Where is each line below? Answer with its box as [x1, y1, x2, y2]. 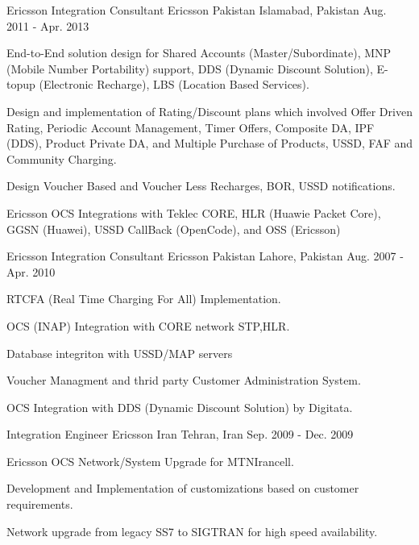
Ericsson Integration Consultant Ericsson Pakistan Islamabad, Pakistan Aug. [6, 2, 387, 18]
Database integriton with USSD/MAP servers [6, 344, 233, 361]
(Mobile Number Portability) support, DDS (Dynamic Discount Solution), [6, 60, 373, 77]
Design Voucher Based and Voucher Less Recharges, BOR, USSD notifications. [6, 177, 396, 194]
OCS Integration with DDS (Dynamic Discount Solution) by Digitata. [6, 398, 353, 415]
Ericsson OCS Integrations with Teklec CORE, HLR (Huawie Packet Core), [6, 204, 381, 221]
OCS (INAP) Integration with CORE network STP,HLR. [6, 317, 290, 334]
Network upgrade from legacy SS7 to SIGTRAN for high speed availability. [6, 522, 378, 539]
